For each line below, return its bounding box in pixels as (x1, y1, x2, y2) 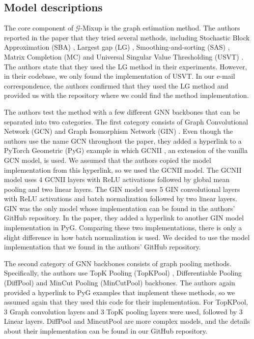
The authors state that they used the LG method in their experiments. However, (4, 61, 247, 71)
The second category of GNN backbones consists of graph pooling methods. (4, 258, 232, 268)
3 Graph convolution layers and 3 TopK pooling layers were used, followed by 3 (4, 306, 243, 316)
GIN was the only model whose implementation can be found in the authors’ (4, 203, 235, 213)
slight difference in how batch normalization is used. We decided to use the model (4, 232, 250, 242)
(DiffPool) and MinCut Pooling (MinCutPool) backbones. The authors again (4, 277, 235, 288)
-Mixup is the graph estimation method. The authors (80, 23, 240, 33)
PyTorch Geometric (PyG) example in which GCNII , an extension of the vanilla (4, 145, 248, 155)
